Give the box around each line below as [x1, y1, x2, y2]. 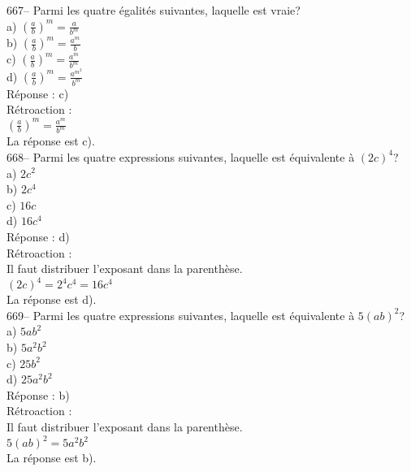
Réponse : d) [6, 227, 70, 245]
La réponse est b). [6, 449, 97, 466]
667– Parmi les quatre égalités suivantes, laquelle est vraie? [6, 2, 301, 18]
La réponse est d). [6, 291, 97, 308]
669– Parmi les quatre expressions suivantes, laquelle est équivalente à [6, 306, 355, 323]
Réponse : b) [6, 386, 70, 403]
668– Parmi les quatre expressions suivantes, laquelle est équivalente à [6, 148, 355, 165]
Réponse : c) [6, 84, 69, 102]
